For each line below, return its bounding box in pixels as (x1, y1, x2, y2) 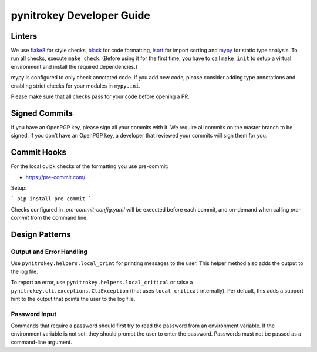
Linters (11, 31, 38, 41)
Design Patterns (11, 229, 71, 239)
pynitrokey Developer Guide (11, 9, 151, 22)
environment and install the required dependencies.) (11, 63, 138, 70)
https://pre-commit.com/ (25, 173, 86, 180)
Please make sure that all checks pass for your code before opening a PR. (11, 93, 190, 100)
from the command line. (30, 214, 88, 222)
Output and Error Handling (11, 247, 88, 256)
